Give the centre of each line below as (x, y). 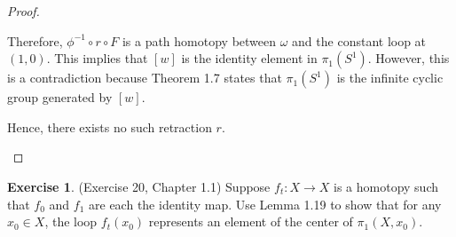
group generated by (60, 97)
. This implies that (97, 58)
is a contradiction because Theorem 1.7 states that (145, 78)
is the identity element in (249, 58)
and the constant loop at (359, 40)
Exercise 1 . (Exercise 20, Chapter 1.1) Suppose (139, 186)
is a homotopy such (386, 186)
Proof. (24, 11)
